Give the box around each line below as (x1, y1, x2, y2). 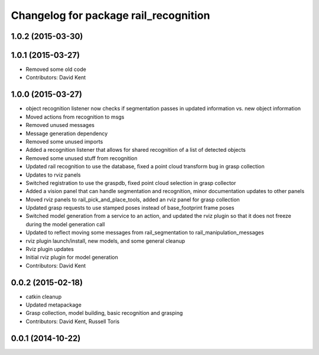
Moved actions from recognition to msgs (25, 113, 125, 120)
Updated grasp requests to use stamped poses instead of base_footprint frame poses (25, 204, 235, 211)
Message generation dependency (25, 130, 108, 137)
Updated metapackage (25, 301, 82, 308)
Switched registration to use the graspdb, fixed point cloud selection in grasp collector (25, 179, 236, 186)
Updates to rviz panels (25, 171, 81, 178)
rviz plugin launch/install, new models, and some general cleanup (25, 237, 185, 245)
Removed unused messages (25, 122, 95, 129)
